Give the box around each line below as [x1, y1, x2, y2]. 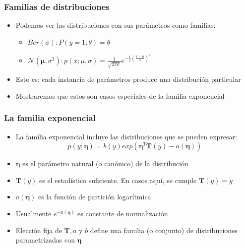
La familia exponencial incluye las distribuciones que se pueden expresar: [15, 131, 237, 141]
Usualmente [15, 208, 52, 218]
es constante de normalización [77, 208, 168, 218]
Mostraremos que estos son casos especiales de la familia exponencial [15, 90, 225, 101]
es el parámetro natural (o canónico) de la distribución [22, 158, 188, 169]
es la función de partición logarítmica [38, 191, 151, 202]
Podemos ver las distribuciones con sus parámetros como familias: [15, 20, 216, 30]
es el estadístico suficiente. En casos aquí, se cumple [39, 175, 197, 185]
